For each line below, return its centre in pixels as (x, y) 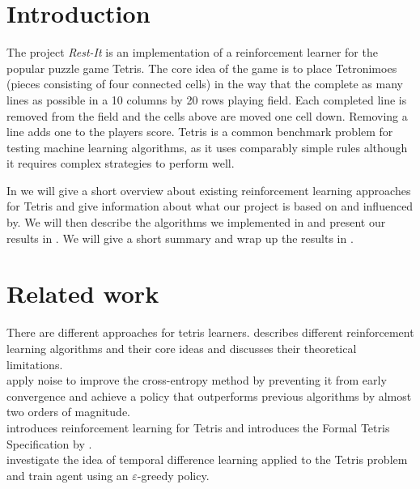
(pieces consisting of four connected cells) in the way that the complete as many (205, 84)
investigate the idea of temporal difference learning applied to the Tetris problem (207, 459)
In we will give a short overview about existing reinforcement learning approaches (209, 190)
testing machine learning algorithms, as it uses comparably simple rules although (207, 147)
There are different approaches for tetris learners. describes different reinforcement (210, 332)
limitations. (35, 364)
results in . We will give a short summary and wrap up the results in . (180, 238)
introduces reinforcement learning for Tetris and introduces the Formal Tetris (198, 427)
